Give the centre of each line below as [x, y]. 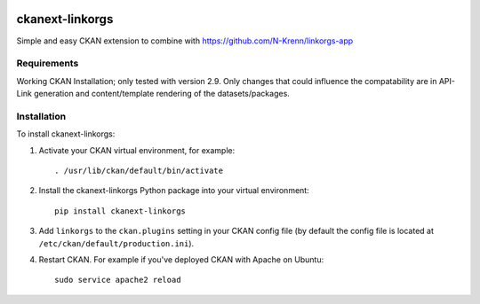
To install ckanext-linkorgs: [66, 134]
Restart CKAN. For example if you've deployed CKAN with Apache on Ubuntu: [181, 259]
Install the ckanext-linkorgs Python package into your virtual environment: [174, 191]
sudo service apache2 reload [118, 280]
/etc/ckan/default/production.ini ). [116, 243]
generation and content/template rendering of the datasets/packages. [162, 94]
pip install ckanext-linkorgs [120, 211]
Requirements [48, 64]
